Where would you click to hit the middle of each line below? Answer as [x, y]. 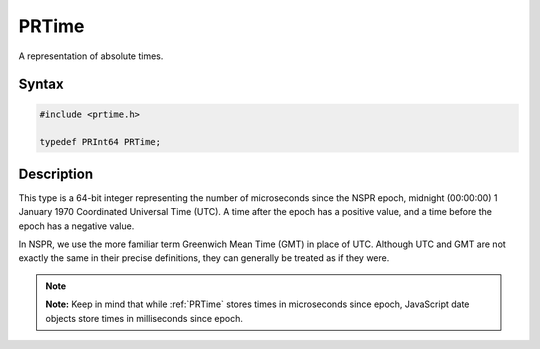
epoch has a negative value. [76, 226]
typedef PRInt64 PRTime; [100, 142]
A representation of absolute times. [91, 56]
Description [56, 173]
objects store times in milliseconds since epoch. [144, 318]
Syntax [41, 84]
